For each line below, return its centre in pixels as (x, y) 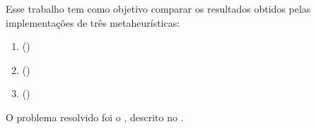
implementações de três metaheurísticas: (93, 22)
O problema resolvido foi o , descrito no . (95, 117)
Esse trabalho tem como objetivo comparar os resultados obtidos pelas (158, 8)
